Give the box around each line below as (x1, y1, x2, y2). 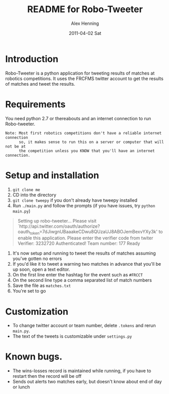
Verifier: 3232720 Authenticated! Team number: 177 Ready (17, 240, 140, 246)
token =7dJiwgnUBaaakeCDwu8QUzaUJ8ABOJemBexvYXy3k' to (29, 228, 163, 236)
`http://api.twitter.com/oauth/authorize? (17, 223, 100, 229)
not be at (5, 144, 26, 149)
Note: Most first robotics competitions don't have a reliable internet (5, 130, 162, 135)
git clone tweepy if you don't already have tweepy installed (12, 197, 138, 203)
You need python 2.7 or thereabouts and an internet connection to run (5, 115, 151, 121)
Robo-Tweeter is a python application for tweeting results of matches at (5, 70, 155, 76)
